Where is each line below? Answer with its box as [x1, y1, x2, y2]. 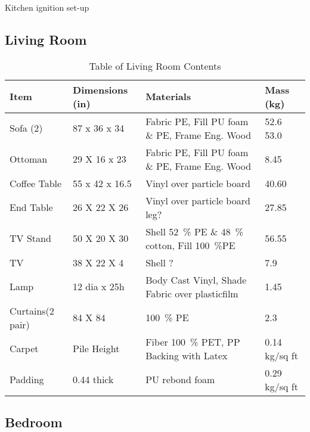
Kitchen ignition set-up [5, 1, 89, 13]
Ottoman [10, 152, 48, 166]
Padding [10, 372, 44, 387]
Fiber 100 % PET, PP [145, 334, 240, 349]
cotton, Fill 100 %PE [145, 238, 235, 252]
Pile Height [73, 341, 120, 356]
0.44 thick [73, 372, 114, 387]
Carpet [10, 341, 39, 356]
